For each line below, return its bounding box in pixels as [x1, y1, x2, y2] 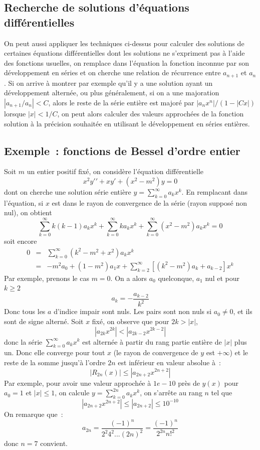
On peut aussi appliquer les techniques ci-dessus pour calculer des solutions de [4, 38, 244, 48]
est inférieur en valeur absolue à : [118, 357, 221, 367]
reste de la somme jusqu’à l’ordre [4, 357, 106, 367]
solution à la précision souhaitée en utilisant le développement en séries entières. [4, 118, 250, 128]
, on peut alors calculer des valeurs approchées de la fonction [57, 108, 244, 119]
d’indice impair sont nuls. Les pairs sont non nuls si [54, 306, 212, 317]
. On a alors [110, 272, 147, 283]
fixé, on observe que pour [92, 316, 169, 326]
